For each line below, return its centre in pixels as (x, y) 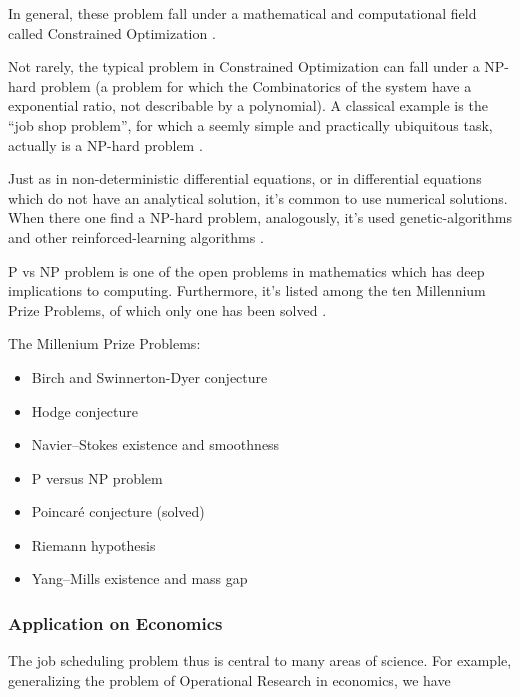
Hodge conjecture (85, 410)
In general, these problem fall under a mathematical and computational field (242, 13)
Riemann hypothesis (93, 544)
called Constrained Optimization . (112, 32)
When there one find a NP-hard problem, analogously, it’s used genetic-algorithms (260, 217)
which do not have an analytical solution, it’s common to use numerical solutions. (258, 197)
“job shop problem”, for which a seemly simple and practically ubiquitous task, (250, 124)
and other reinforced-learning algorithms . (136, 236)
